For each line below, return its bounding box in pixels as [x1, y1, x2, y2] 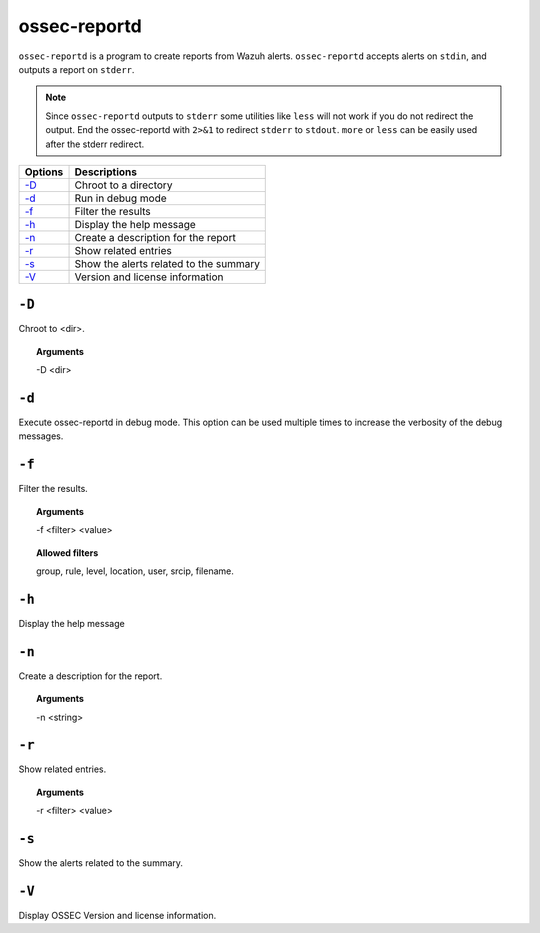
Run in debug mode [74, 191, 167, 205]
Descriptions [74, 165, 137, 179]
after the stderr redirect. [45, 138, 145, 150]
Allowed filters [36, 546, 99, 559]
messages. [18, 430, 64, 442]
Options [24, 165, 64, 179]
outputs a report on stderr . [18, 63, 135, 75]
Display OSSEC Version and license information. [18, 910, 217, 922]
